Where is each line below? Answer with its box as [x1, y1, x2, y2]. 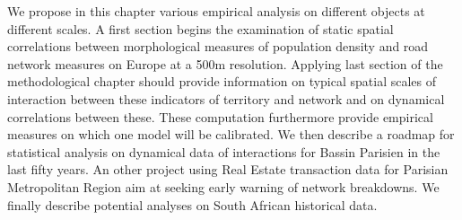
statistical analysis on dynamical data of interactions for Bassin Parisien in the [7, 142, 440, 161]
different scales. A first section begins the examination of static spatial [7, 19, 394, 38]
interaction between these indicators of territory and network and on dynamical [7, 89, 445, 108]
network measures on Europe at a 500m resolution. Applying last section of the [7, 54, 443, 73]
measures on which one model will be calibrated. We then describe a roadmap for [7, 125, 455, 144]
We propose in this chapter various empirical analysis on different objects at [7, 2, 425, 20]
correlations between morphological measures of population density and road [7, 37, 429, 56]
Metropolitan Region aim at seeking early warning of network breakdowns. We [7, 177, 440, 196]
